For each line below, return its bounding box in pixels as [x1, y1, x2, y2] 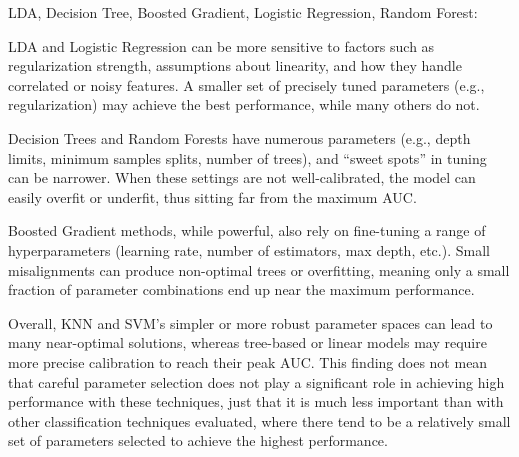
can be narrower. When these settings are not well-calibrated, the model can [8, 167, 476, 188]
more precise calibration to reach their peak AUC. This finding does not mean [8, 351, 488, 372]
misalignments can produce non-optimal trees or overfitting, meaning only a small [8, 259, 510, 280]
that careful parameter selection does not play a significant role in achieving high [8, 371, 505, 392]
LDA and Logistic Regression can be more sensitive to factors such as [8, 35, 435, 56]
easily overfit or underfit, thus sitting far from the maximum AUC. [8, 186, 417, 207]
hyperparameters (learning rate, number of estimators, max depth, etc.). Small [8, 239, 490, 260]
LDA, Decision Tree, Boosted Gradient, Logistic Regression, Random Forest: [8, 2, 478, 22]
